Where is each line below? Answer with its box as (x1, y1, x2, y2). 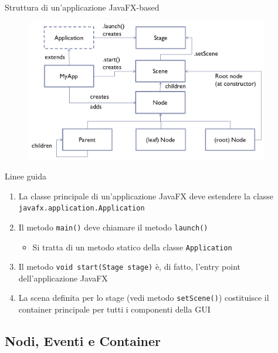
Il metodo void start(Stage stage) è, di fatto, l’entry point (18, 260, 241, 273)
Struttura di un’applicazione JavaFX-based (5, 1, 160, 13)
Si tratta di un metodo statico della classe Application (32, 240, 232, 253)
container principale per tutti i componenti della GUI (18, 303, 211, 315)
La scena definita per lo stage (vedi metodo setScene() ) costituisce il (18, 291, 269, 304)
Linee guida (5, 170, 46, 182)
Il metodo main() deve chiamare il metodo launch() (18, 220, 208, 233)
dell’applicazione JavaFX (18, 271, 108, 284)
